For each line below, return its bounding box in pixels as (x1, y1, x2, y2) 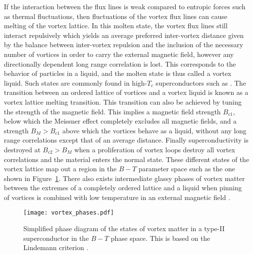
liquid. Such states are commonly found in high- (4, 77, 147, 88)
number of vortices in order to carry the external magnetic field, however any (4, 49, 234, 59)
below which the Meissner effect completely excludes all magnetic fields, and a (4, 116, 237, 126)
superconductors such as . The (156, 77, 246, 88)
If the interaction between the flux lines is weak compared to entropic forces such (4, 1, 246, 11)
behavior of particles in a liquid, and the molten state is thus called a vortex (4, 68, 232, 78)
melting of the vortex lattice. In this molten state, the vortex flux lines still (4, 20, 228, 31)
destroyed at (4, 144, 41, 154)
